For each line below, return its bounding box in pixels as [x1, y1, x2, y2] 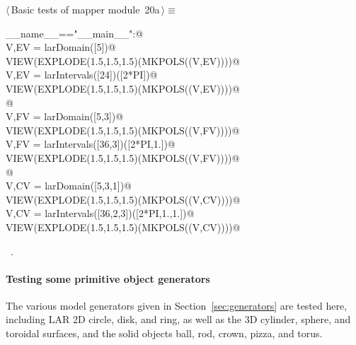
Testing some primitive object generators [6, 271, 210, 286]
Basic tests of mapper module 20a [11, 2, 160, 16]
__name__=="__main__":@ [6, 25, 144, 40]
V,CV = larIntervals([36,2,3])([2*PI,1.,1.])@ [6, 206, 195, 221]
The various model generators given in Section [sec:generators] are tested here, [6, 298, 348, 312]
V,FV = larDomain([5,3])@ [6, 109, 124, 124]
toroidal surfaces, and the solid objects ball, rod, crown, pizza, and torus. [6, 326, 323, 341]
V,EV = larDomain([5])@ [6, 40, 116, 54]
